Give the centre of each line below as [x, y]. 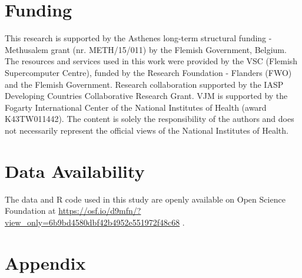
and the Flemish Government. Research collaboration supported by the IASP [144, 84]
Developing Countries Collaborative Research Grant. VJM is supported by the [146, 96]
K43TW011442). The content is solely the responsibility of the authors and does [150, 119]
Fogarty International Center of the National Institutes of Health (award [136, 107]
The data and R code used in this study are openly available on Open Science [145, 199]
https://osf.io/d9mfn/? [100, 211]
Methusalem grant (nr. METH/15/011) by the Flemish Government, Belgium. [146, 49]
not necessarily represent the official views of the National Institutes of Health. [147, 130]
